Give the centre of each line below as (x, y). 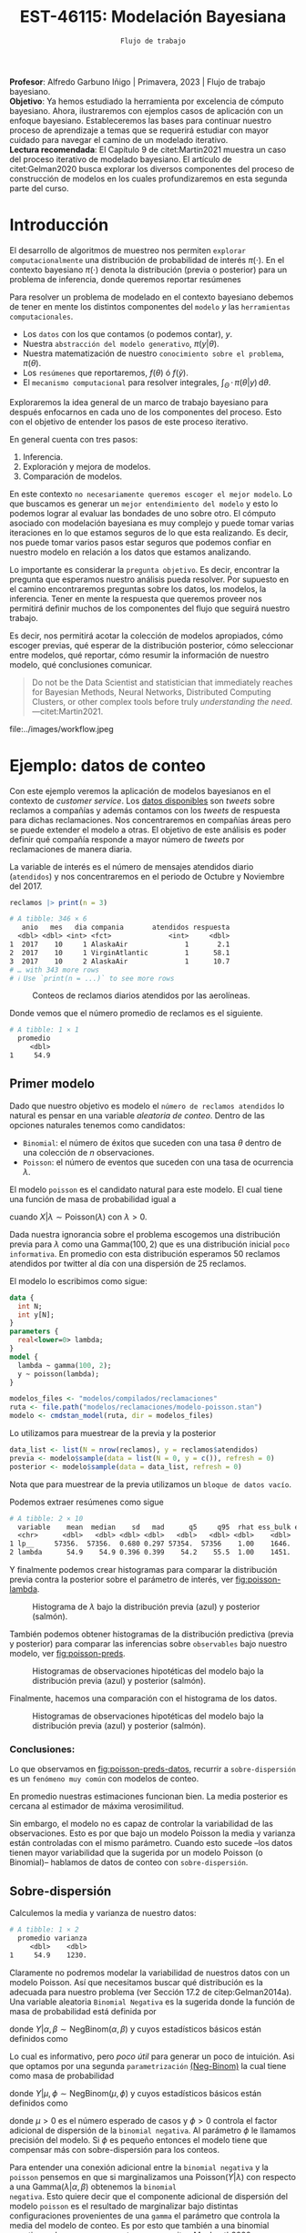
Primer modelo (52, 1084)
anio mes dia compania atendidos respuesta (126, 928)
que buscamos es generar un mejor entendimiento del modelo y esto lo (144, 504)
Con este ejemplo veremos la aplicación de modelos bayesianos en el (140, 790)
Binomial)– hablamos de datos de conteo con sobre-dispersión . (129, 1862)
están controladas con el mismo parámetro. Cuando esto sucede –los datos (151, 1843)
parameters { (34, 1331)
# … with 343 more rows (55, 970)
